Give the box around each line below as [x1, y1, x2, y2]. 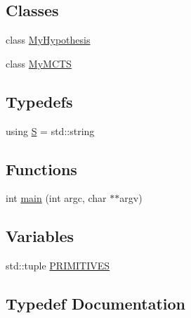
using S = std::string [6, 123, 95, 138]
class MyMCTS [6, 56, 72, 70]
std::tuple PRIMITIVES [6, 258, 110, 273]
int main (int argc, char [6, 191, 107, 205]
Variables [6, 225, 74, 247]
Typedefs [6, 90, 73, 112]
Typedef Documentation [6, 293, 185, 314]
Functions [6, 158, 77, 179]
